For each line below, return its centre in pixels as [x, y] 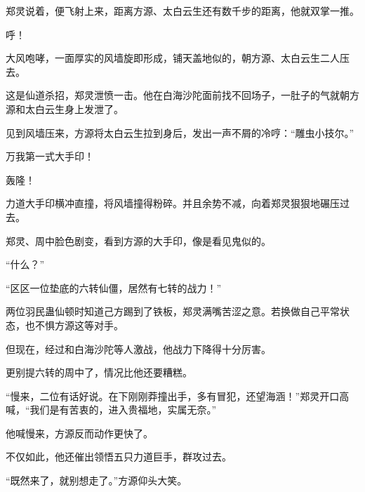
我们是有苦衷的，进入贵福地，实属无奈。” [123, 410]
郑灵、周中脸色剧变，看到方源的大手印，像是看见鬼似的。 [138, 240]
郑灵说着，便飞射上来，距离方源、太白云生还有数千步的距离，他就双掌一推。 [182, 11]
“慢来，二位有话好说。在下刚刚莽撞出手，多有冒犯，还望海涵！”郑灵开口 [173, 395]
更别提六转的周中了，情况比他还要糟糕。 [99, 372]
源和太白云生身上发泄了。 [65, 108]
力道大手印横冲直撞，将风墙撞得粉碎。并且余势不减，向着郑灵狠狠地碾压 [173, 203]
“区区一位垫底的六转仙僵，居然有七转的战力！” [114, 287]
